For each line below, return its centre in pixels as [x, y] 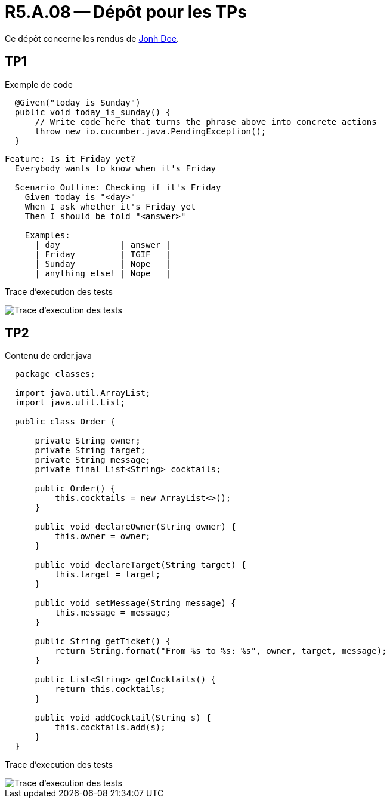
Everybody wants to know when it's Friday [115, 168]
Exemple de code [39, 84]
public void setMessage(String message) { [135, 603]
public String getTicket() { [103, 642]
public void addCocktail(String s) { [123, 718]
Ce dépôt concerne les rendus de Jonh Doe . [92, 38]
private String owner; [88, 441]
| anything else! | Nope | [103, 273]
